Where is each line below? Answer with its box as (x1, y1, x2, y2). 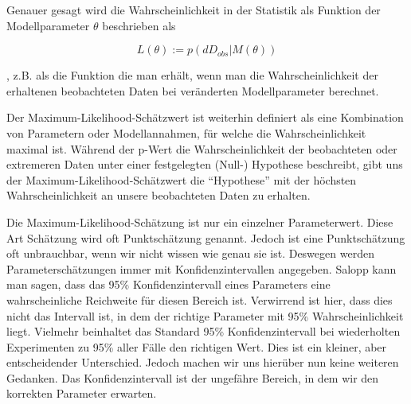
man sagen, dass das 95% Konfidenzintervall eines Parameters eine (6, 276, 331, 293)
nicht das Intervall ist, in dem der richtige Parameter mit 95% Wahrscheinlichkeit (6, 307, 404, 324)
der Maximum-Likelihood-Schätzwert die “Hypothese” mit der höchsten (6, 171, 357, 188)
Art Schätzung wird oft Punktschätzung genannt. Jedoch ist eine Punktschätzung (6, 229, 405, 246)
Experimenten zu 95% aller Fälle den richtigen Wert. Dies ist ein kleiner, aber (6, 338, 387, 355)
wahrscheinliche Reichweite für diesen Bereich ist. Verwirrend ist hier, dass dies (6, 291, 393, 308)
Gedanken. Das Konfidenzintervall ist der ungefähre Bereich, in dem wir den (6, 369, 379, 386)
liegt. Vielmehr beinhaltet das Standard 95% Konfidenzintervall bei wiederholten (6, 323, 401, 340)
